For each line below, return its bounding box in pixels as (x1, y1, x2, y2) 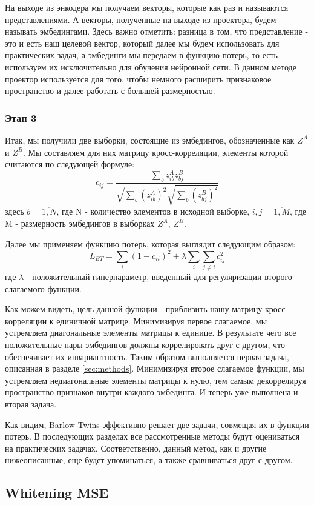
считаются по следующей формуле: (5, 158, 135, 170)
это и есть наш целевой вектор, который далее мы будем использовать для (5, 36, 280, 49)
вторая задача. (5, 397, 57, 410)
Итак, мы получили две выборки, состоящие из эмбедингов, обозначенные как (5, 133, 295, 146)
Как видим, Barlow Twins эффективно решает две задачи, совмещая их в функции (5, 418, 309, 430)
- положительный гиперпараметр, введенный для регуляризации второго (26, 270, 292, 283)
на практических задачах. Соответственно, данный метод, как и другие (5, 441, 267, 454)
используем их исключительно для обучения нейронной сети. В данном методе (5, 60, 296, 73)
